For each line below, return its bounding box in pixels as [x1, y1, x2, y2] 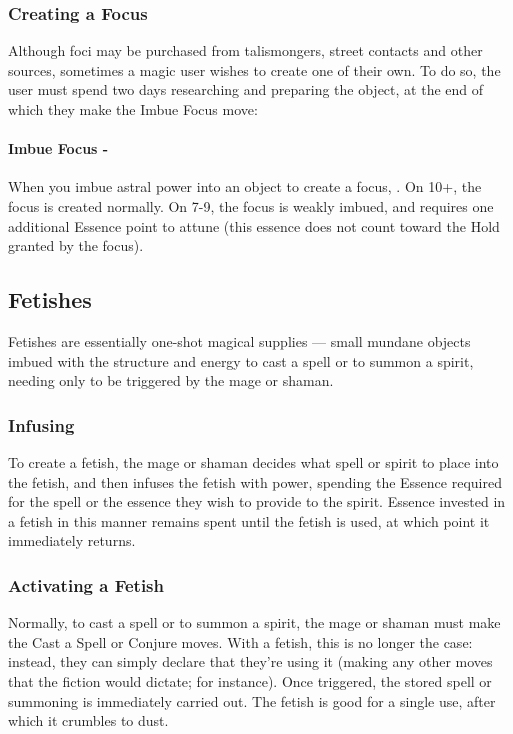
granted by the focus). [8, 235, 144, 256]
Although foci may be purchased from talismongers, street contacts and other [8, 40, 483, 61]
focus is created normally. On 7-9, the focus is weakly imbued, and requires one [8, 195, 494, 216]
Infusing [8, 412, 75, 437]
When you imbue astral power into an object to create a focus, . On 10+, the [8, 176, 482, 197]
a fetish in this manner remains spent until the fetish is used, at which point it [8, 510, 490, 531]
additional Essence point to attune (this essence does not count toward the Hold [8, 215, 500, 236]
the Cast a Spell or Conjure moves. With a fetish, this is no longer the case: [8, 631, 473, 652]
